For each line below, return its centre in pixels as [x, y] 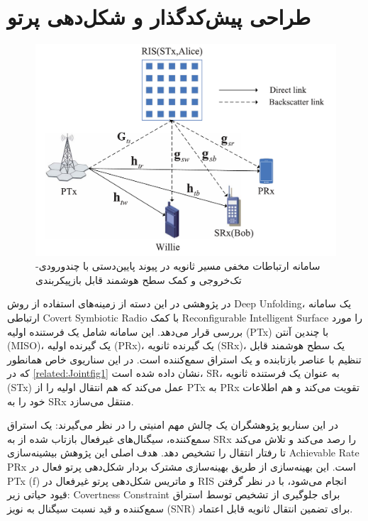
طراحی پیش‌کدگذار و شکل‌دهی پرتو [159, 17]
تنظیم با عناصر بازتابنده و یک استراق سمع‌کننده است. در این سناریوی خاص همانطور [184, 359]
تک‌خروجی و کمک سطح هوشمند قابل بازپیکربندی [139, 279]
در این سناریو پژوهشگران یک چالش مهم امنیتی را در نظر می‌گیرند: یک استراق [173, 425]
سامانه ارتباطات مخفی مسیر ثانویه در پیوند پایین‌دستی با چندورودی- [178, 266]
